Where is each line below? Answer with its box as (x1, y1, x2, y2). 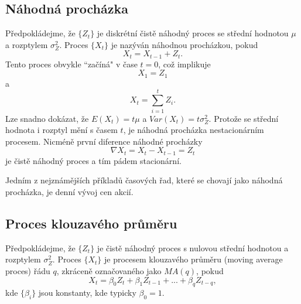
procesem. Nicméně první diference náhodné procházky (5, 135, 203, 147)
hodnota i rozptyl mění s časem (5, 124, 118, 136)
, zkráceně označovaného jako (56, 265, 162, 277)
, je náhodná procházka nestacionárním (123, 124, 264, 136)
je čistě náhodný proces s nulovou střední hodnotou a (97, 241, 289, 254)
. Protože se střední (208, 112, 279, 124)
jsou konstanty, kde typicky (38, 286, 136, 299)
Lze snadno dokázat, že (5, 112, 89, 124)
